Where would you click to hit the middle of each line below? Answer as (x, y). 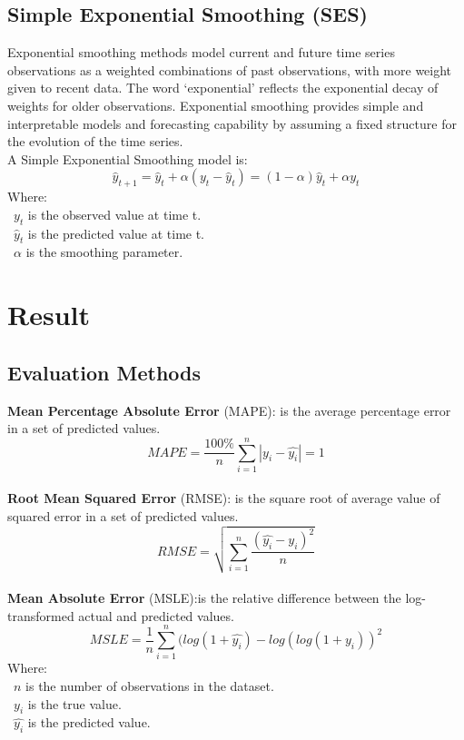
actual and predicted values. (156, 615)
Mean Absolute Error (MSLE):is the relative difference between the (204, 598)
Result (49, 315)
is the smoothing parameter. (104, 252)
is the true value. (74, 703)
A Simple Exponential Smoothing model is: (128, 158)
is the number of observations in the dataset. (150, 686)
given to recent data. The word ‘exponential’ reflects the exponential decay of (223, 88)
